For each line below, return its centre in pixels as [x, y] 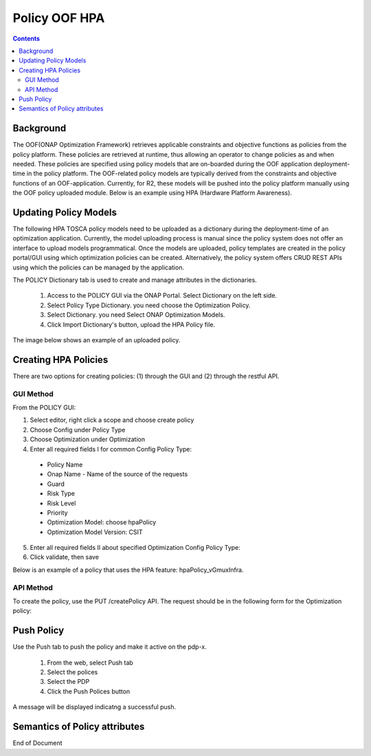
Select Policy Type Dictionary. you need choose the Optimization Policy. [149, 305]
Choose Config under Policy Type [78, 430]
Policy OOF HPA [59, 18]
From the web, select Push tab [90, 663]
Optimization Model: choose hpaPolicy [102, 522]
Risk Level [61, 503]
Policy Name [65, 465]
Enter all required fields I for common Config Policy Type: [111, 449]
